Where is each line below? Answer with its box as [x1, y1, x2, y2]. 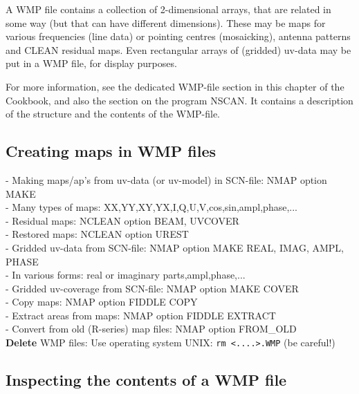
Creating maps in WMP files [6, 140, 217, 162]
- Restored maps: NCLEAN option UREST [6, 227, 189, 241]
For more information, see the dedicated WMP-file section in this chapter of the [6, 79, 344, 93]
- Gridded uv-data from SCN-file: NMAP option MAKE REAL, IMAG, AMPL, [6, 240, 344, 254]
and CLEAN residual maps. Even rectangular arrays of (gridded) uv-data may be [6, 42, 351, 57]
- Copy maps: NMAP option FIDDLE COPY [6, 294, 198, 309]
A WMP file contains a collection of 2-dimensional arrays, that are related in [6, 2, 331, 16]
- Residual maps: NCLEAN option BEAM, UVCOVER [6, 213, 239, 227]
